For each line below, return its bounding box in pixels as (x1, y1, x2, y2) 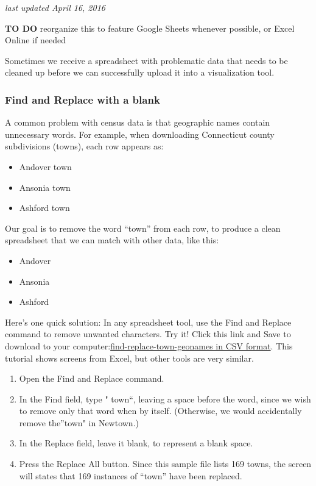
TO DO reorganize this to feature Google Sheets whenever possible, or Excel (5, 21, 295, 34)
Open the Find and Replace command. (19, 372, 164, 385)
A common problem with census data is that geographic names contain (5, 116, 270, 129)
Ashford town (19, 201, 70, 214)
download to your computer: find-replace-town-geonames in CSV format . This (5, 339, 293, 352)
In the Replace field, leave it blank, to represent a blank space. (19, 437, 253, 449)
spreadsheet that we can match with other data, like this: (5, 234, 219, 246)
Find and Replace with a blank (5, 91, 160, 107)
